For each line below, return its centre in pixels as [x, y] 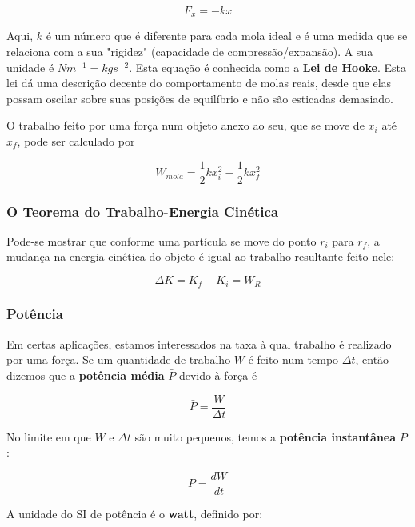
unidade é [30, 67]
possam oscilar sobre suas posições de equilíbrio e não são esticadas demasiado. [200, 98]
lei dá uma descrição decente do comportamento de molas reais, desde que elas [199, 83]
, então [372, 359]
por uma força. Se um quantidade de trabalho [119, 359]
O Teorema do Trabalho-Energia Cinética [143, 211]
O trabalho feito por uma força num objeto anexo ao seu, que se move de [186, 125]
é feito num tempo [293, 359]
